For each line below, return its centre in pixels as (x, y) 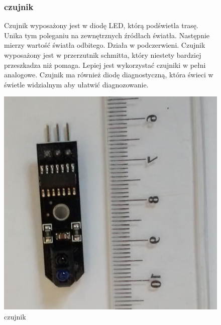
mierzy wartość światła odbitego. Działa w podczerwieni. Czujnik (105, 45)
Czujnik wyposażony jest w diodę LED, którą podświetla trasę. (101, 25)
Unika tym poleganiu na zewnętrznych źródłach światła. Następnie (107, 35)
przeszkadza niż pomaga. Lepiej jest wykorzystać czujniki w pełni (105, 65)
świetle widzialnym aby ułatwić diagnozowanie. (76, 84)
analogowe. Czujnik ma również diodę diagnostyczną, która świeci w (109, 75)
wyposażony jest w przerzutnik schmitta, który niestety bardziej (103, 55)
